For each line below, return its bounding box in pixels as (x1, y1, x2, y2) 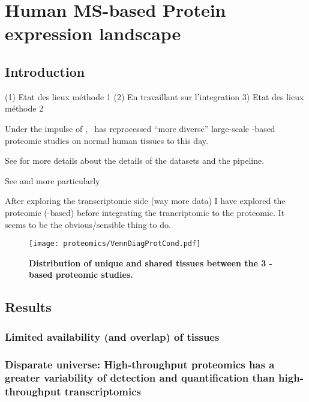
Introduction (5, 62, 85, 80)
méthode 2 (5, 102, 44, 115)
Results (5, 298, 52, 316)
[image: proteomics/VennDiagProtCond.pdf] (29, 239, 201, 248)
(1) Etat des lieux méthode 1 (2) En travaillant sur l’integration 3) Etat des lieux (5, 90, 304, 103)
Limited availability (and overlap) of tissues (5, 329, 220, 344)
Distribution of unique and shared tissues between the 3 (29, 256, 266, 269)
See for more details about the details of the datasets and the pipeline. (5, 154, 265, 167)
